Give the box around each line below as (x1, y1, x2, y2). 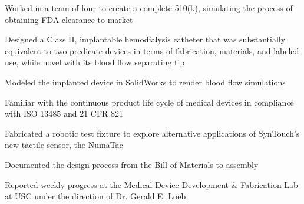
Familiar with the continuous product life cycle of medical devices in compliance (5, 96, 294, 108)
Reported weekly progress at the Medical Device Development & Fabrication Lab (5, 178, 298, 190)
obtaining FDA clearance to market (5, 13, 133, 25)
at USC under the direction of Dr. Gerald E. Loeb (5, 190, 186, 202)
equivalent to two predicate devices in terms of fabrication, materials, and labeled (5, 44, 299, 57)
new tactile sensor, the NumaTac (5, 139, 123, 151)
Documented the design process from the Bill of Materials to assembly (5, 158, 259, 170)
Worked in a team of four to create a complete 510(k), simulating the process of (5, 2, 293, 14)
